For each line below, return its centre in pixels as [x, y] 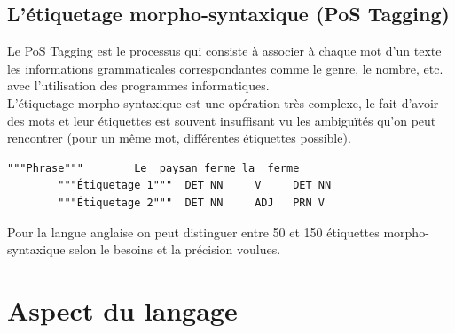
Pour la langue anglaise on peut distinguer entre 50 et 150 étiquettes [193, 232]
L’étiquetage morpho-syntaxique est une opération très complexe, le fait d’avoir [223, 102]
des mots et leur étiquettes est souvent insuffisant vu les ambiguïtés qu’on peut [222, 120]
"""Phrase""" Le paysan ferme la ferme [153, 168]
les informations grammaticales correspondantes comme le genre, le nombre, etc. [225, 68]
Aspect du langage [122, 310]
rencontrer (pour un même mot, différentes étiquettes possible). [179, 138]
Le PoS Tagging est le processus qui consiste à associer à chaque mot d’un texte [224, 51]
